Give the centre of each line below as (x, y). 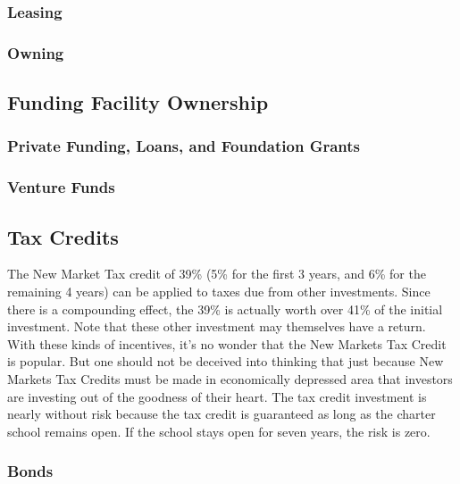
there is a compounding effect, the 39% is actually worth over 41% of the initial (225, 309)
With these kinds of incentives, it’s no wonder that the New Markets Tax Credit (227, 343)
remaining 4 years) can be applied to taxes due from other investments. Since (219, 291)
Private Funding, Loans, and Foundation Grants (184, 146)
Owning (36, 52)
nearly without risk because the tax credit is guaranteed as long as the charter (222, 414)
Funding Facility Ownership (138, 102)
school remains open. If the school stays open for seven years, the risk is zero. (219, 431)
